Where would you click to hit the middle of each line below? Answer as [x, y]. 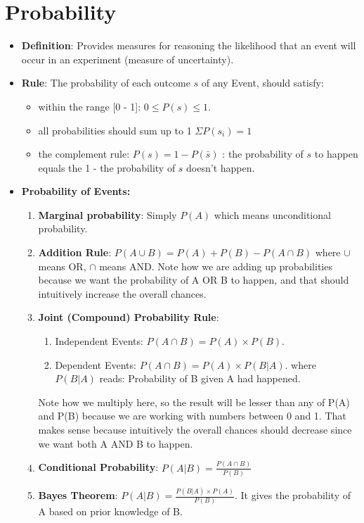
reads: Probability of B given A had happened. [200, 378]
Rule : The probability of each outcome [106, 83]
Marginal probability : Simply [108, 214]
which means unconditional [272, 214]
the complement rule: [84, 154]
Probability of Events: [76, 191]
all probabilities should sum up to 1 [115, 130]
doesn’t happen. [221, 167]
